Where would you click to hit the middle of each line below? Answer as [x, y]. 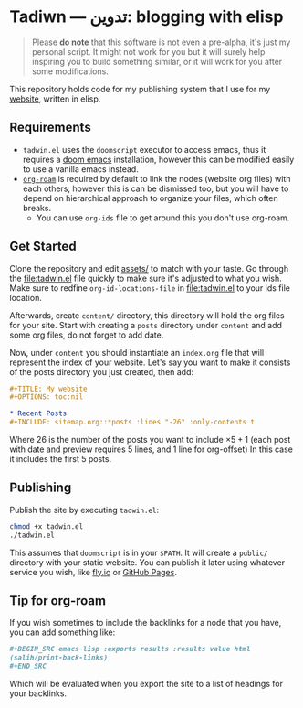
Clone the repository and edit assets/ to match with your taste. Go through [149, 268]
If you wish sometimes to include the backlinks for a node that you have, [146, 623]
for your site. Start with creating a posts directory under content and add [146, 325]
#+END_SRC [28, 666]
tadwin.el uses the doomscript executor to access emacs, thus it [144, 149]
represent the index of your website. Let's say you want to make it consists [150, 362]
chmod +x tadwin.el [47, 526]
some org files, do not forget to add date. [87, 335]
